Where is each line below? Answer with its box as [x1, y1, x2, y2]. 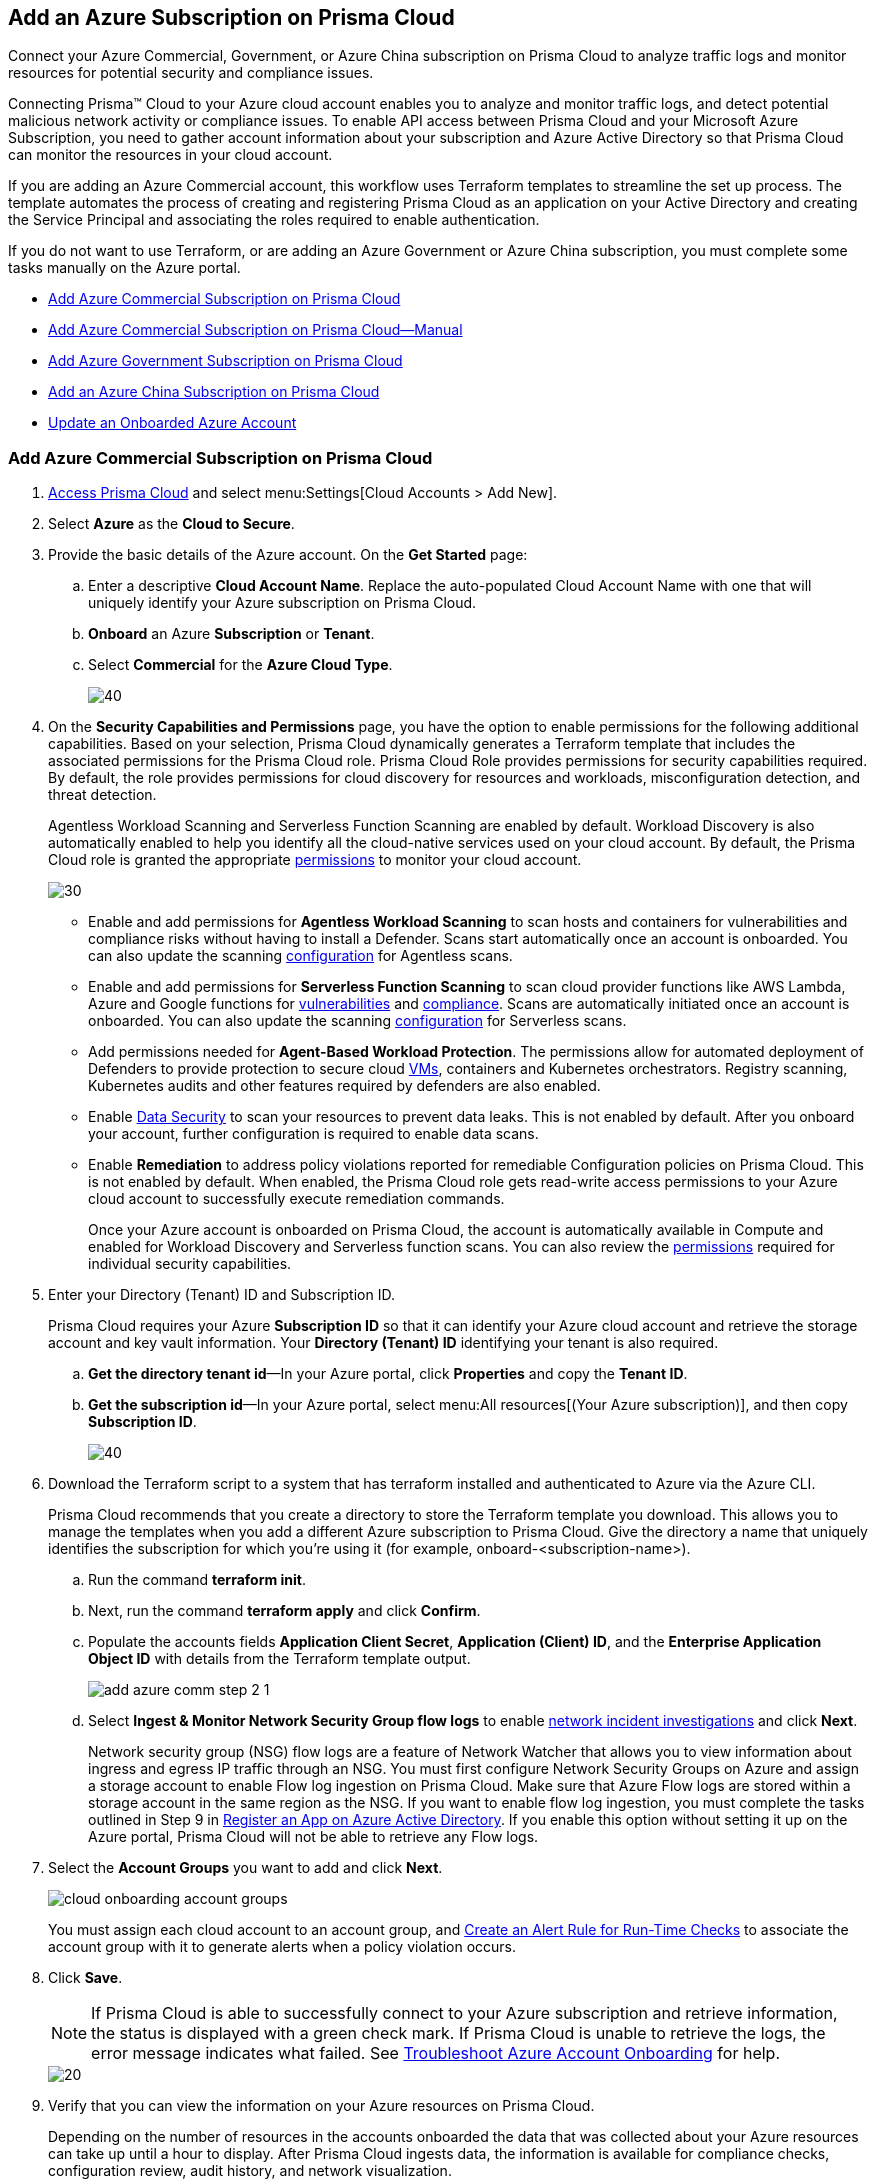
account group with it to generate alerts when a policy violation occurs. [48, 1938, 517, 1956]
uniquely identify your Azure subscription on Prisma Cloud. [88, 594, 477, 612]
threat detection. [48, 786, 157, 804]
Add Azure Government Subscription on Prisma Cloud [48, 352, 403, 370]
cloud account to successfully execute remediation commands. [88, 1190, 505, 1208]
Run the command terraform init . [88, 1571, 307, 1589]
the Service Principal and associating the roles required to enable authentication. [8, 211, 540, 229]
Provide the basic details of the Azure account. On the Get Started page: [48, 546, 528, 564]
